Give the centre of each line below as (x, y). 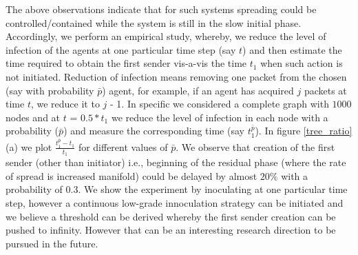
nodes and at (33, 117)
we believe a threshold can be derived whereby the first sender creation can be (171, 216)
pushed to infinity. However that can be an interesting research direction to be (171, 230)
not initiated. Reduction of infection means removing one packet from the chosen (176, 76)
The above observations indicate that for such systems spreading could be (161, 9)
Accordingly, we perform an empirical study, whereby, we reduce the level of (166, 36)
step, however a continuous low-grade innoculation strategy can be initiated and (175, 202)
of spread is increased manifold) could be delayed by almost (131, 175)
